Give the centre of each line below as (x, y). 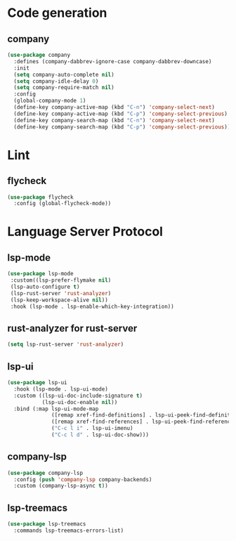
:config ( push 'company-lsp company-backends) (83, 479)
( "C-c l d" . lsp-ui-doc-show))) (100, 435)
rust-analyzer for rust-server (72, 328)
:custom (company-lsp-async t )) (61, 486)
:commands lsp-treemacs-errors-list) (69, 530)
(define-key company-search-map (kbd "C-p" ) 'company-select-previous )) (122, 127)
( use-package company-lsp (45, 473)
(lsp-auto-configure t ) (45, 287)
